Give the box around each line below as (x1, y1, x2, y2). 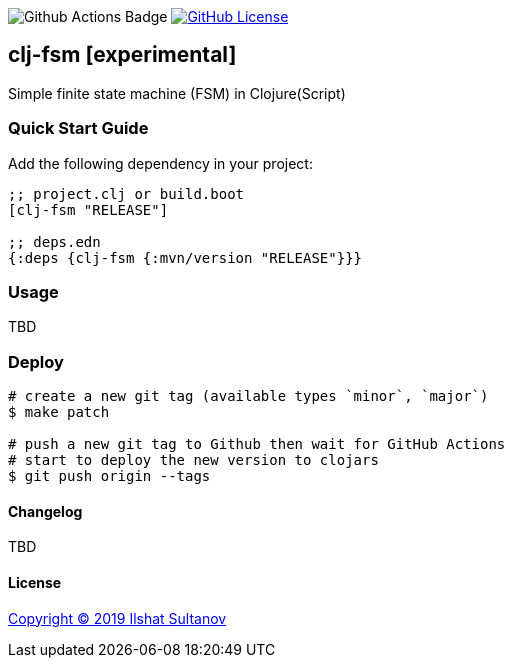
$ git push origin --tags (8, 468, 211, 485)
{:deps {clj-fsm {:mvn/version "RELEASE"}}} (8, 249, 363, 266)
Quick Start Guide (8, 118, 149, 139)
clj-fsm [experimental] (8, 42, 237, 68)
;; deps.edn (8, 233, 101, 250)
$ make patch (8, 404, 110, 421)
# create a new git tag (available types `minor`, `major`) (8, 388, 489, 405)
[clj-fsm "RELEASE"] (8, 201, 169, 218)
